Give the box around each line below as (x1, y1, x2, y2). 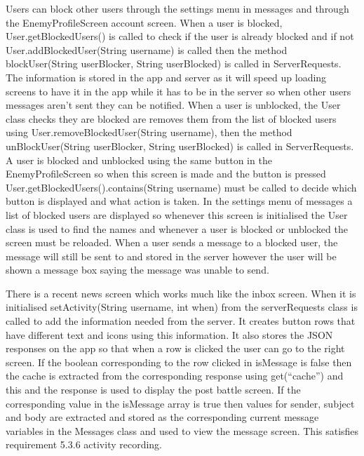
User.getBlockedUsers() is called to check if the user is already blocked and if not (6, 29, 354, 43)
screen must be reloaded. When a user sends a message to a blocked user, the (6, 235, 338, 250)
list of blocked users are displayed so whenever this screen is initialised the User (6, 207, 348, 222)
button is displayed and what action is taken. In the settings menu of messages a (6, 194, 353, 208)
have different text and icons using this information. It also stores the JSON (6, 327, 333, 342)
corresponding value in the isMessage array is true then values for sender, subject (6, 396, 355, 410)
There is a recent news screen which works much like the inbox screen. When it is (6, 286, 356, 300)
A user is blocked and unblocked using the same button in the (6, 152, 272, 167)
